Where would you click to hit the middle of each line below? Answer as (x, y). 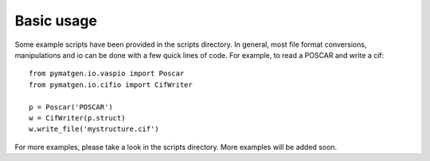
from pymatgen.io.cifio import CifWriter (111, 84)
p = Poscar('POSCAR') (71, 107)
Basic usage (56, 21)
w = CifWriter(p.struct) (77, 118)
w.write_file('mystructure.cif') (94, 129)
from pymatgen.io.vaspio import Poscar (107, 74)
